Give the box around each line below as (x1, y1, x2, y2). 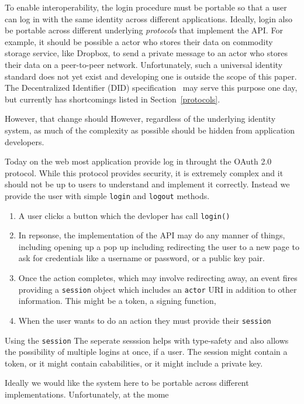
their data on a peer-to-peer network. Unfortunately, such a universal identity (5, 58, 283, 70)
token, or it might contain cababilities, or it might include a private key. (5, 357, 263, 369)
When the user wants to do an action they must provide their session (18, 314, 271, 326)
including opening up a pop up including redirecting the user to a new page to (18, 240, 299, 252)
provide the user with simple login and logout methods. (5, 189, 210, 201)
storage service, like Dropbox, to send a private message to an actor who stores (5, 47, 288, 59)
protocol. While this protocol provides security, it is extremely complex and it (5, 166, 284, 179)
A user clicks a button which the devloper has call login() (18, 209, 230, 221)
